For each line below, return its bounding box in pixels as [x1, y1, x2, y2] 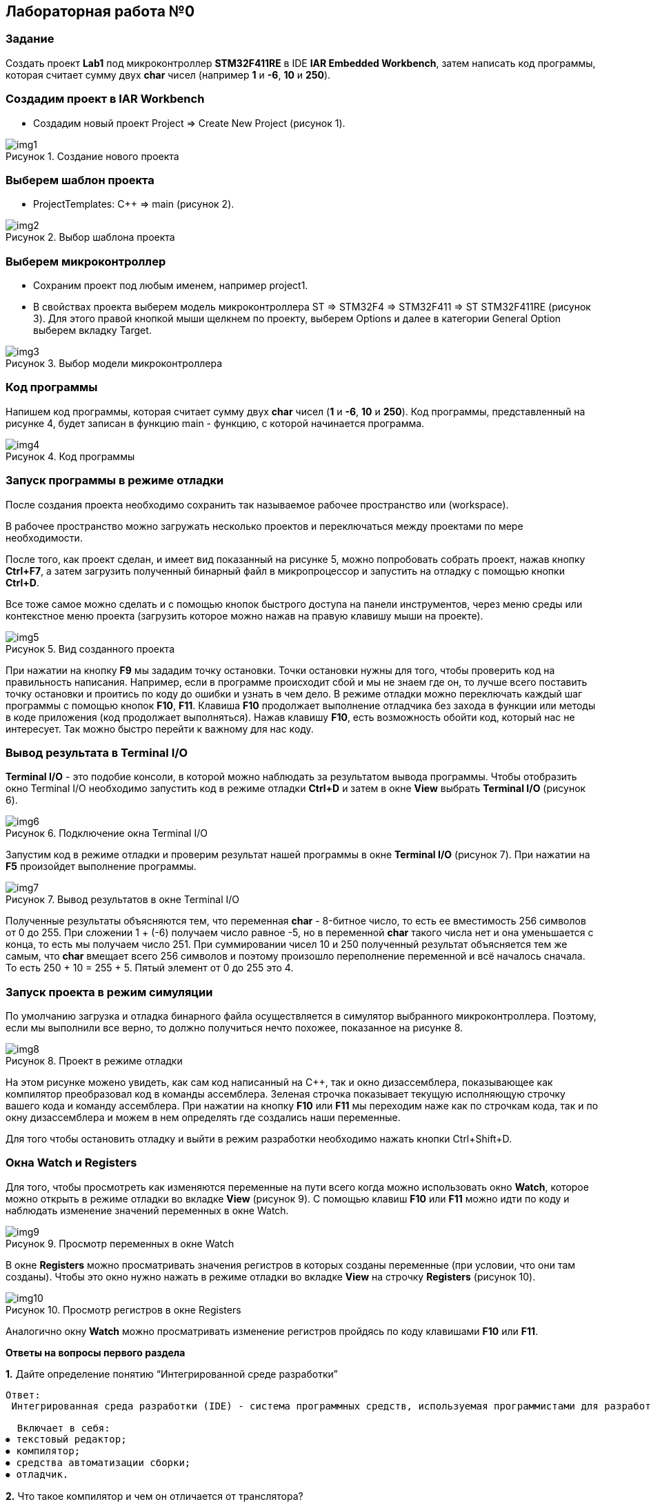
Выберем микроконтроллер [6, 254, 166, 268]
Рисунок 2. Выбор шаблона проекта [6, 231, 175, 244]
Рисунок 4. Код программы [6, 450, 135, 462]
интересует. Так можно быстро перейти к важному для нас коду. [6, 722, 314, 735]
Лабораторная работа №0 [6, 3, 195, 20]
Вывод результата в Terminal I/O [6, 745, 188, 760]
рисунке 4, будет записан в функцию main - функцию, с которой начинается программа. [6, 417, 425, 429]
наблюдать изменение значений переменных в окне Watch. [6, 1204, 289, 1216]
